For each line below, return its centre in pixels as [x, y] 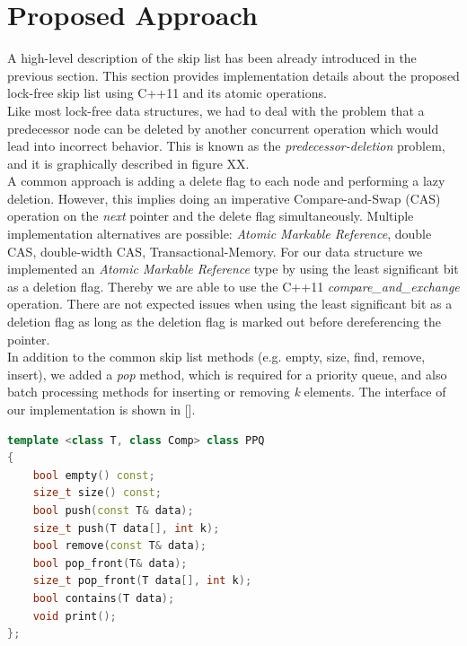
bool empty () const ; [94, 475]
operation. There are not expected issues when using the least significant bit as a [230, 304]
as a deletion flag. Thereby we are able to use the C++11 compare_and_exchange [233, 286]
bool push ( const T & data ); [113, 510]
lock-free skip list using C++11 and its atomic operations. [167, 93]
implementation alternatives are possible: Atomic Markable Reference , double [220, 234]
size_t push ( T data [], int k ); [126, 528]
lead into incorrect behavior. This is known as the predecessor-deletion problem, [226, 146]
